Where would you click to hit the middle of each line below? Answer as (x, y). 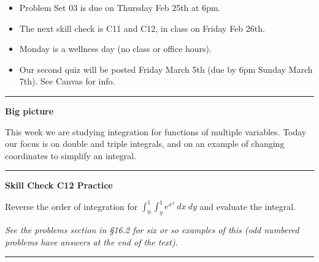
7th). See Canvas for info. (67, 81)
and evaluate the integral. (248, 206)
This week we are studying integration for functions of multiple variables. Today (156, 131)
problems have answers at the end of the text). (92, 241)
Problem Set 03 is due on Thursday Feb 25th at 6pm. (120, 7)
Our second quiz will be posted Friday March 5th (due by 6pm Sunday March (166, 69)
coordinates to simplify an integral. (71, 155)
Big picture (29, 110)
